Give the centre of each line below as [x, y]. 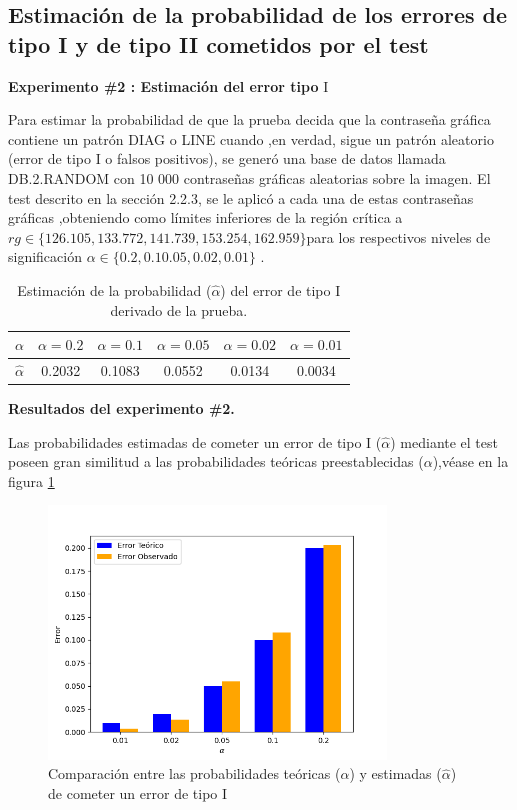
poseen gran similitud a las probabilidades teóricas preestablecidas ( [216, 461]
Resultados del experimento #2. [121, 408]
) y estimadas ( [395, 773]
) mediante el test [444, 441]
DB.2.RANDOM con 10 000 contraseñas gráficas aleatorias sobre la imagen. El [249, 177]
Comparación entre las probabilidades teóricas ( [194, 773]
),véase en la [470, 461]
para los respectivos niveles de [398, 236]
